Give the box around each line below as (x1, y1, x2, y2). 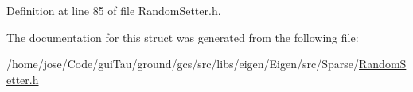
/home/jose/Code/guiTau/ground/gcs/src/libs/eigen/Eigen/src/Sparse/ (6, 56, 360, 72)
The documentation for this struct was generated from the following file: (6, 29, 359, 45)
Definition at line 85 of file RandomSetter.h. (6, 2, 221, 18)
